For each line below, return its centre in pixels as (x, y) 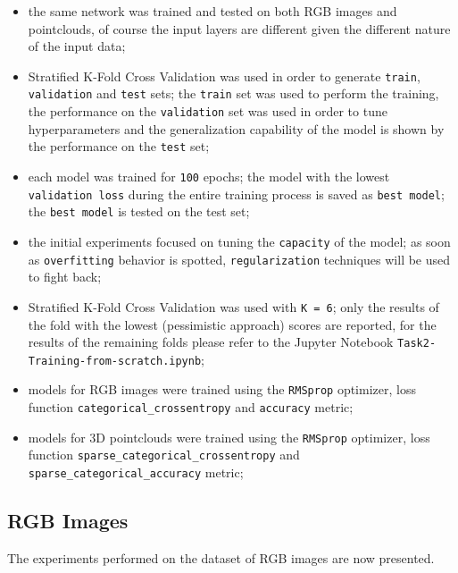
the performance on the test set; (119, 146)
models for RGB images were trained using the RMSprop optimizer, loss (222, 389)
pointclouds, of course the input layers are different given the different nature (239, 28)
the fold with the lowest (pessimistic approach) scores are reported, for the (232, 324)
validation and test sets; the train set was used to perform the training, (233, 93)
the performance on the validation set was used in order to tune (208, 111)
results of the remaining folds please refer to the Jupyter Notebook (211, 342)
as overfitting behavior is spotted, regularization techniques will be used (239, 259)
